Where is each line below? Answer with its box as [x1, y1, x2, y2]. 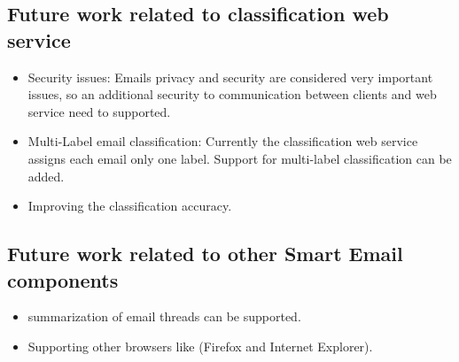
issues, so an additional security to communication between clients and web [27, 85, 437, 104]
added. [27, 166, 65, 185]
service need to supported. [27, 102, 171, 120]
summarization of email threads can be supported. [27, 307, 301, 326]
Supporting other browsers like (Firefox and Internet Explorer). [27, 336, 373, 355]
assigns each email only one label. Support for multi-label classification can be [27, 149, 452, 167]
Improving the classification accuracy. [27, 196, 232, 215]
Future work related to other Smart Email [7, 240, 403, 267]
